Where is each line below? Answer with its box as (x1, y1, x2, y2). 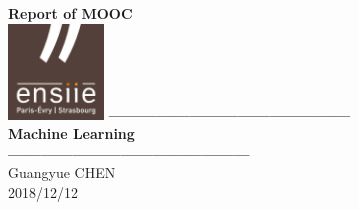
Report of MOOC (8, 3, 133, 23)
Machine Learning (8, 123, 135, 144)
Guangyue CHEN (8, 162, 116, 183)
